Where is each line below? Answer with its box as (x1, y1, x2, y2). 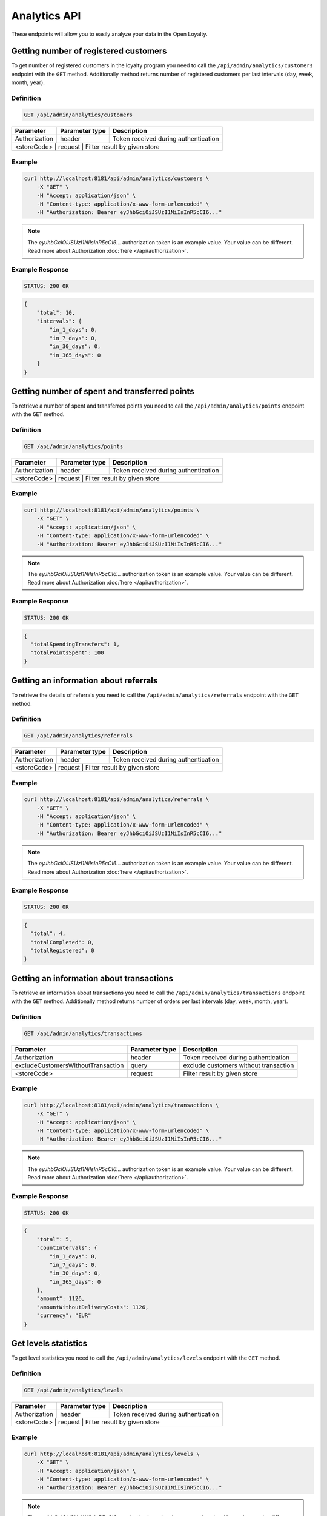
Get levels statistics (11, 1338, 88, 1349)
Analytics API (11, 9, 81, 22)
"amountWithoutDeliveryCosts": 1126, (36, 1304, 149, 1310)
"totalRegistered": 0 (30, 947, 95, 954)
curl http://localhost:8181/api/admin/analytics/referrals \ (24, 796, 210, 803)
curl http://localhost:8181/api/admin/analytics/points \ (24, 507, 200, 514)
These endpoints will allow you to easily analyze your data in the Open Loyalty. (11, 30, 208, 38)
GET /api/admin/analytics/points (24, 443, 124, 450)
